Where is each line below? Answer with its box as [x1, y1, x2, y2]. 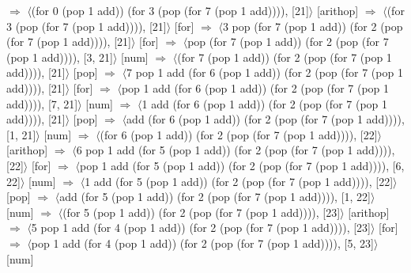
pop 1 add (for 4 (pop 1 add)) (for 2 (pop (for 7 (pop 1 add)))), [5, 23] [31, 234, 374, 251]
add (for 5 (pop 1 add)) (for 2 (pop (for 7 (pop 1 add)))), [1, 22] [59, 188, 371, 205]
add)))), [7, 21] [6, 95, 78, 112]
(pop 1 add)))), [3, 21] [6, 48, 113, 65]
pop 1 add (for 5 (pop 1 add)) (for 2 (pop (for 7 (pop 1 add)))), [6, [80, 157, 405, 173]
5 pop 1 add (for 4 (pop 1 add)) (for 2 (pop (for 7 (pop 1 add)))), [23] [31, 219, 371, 236]
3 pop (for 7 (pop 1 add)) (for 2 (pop [222, 17, 403, 34]
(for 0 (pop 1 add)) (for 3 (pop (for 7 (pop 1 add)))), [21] [31, 2, 309, 18]
